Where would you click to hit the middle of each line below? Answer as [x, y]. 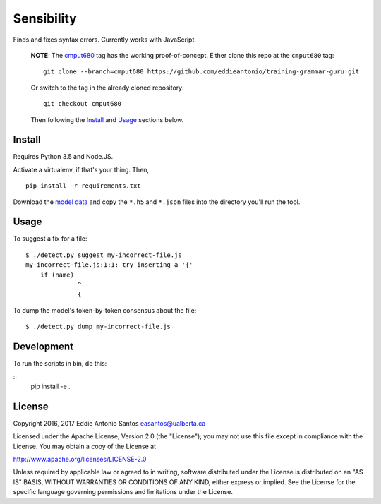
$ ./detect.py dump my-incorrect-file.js [98, 327]
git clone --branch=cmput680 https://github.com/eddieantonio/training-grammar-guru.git [201, 72]
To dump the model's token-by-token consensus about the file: [105, 310]
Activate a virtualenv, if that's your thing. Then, [81, 169]
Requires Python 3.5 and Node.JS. [63, 157]
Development [43, 347]
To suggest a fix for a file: [50, 239]
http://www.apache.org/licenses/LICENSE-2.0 [80, 459]
